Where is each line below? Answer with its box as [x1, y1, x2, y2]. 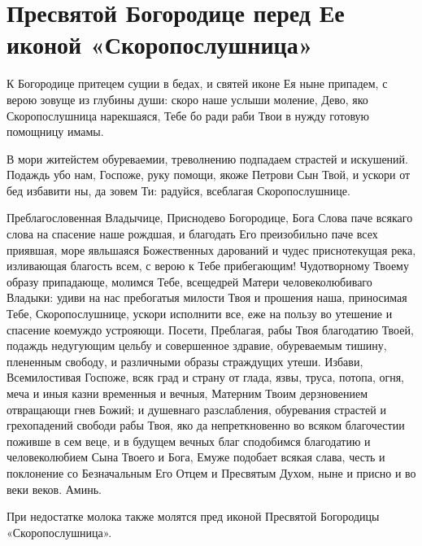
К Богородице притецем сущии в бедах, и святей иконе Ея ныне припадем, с [7, 75, 388, 92]
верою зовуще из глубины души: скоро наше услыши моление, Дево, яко [7, 90, 368, 107]
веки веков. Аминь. [7, 480, 102, 497]
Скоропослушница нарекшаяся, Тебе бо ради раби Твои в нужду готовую [7, 107, 370, 124]
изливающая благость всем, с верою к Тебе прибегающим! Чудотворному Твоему [7, 257, 409, 274]
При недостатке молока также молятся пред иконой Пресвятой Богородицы [7, 508, 380, 525]
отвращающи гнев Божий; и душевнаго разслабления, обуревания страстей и [7, 400, 386, 417]
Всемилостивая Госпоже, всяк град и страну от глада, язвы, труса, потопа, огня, [7, 369, 405, 386]
